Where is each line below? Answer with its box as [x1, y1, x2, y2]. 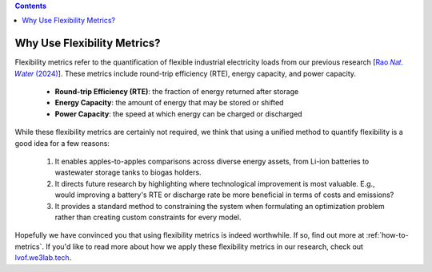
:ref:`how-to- [366, 231, 409, 240]
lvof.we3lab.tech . [14, 253, 72, 262]
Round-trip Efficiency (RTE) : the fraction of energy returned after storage [54, 87, 299, 97]
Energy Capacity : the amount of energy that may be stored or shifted [54, 98, 284, 108]
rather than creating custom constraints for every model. [54, 212, 242, 222]
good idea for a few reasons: [14, 138, 110, 148]
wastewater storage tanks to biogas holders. [54, 168, 202, 177]
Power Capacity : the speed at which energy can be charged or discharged [54, 108, 303, 119]
